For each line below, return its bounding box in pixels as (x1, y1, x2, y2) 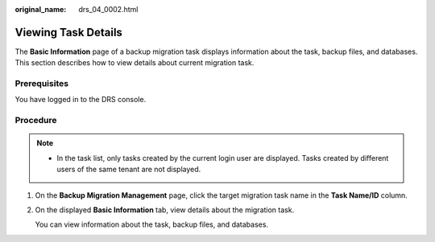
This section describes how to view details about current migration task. (14, 58, 255, 68)
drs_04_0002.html (78, 5, 139, 14)
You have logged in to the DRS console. (14, 95, 147, 105)
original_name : (14, 5, 67, 14)
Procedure (14, 115, 57, 126)
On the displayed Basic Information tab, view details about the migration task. (35, 205, 295, 215)
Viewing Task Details (14, 25, 122, 39)
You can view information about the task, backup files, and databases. (35, 219, 269, 229)
